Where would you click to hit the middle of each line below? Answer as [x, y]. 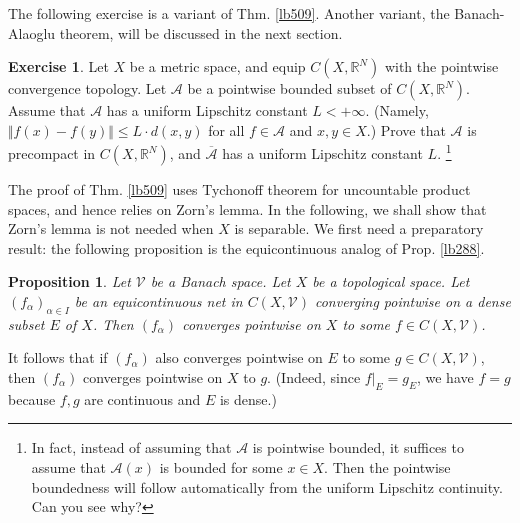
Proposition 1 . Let [69, 281]
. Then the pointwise [387, 466]
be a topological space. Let [391, 281]
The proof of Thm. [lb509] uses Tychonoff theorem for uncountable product [239, 189]
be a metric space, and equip [217, 66]
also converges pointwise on [239, 357]
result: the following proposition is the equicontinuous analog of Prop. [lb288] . [246, 247]
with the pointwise [441, 66]
